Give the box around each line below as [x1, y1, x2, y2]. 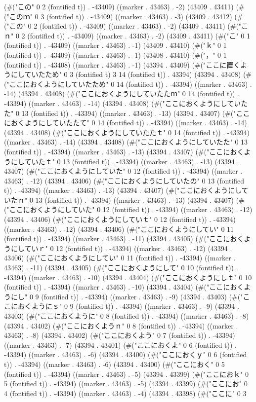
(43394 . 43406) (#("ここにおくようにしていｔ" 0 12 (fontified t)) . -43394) [4, 214, 236, 224]
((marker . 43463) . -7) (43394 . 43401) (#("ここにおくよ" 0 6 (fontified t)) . [4, 339, 237, 350]
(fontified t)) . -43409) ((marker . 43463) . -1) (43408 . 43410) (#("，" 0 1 [4, 49, 227, 60]
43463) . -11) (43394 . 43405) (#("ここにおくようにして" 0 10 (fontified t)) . [4, 262, 238, 273]
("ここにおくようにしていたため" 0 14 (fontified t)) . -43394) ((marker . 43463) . [4, 78, 252, 89]
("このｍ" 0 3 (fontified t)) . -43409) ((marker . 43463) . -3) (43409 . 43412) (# [4, 11, 243, 21]
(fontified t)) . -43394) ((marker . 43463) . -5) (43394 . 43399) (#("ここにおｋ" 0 [4, 368, 249, 379]
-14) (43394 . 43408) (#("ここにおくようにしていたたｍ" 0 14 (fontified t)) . [4, 88, 239, 99]
